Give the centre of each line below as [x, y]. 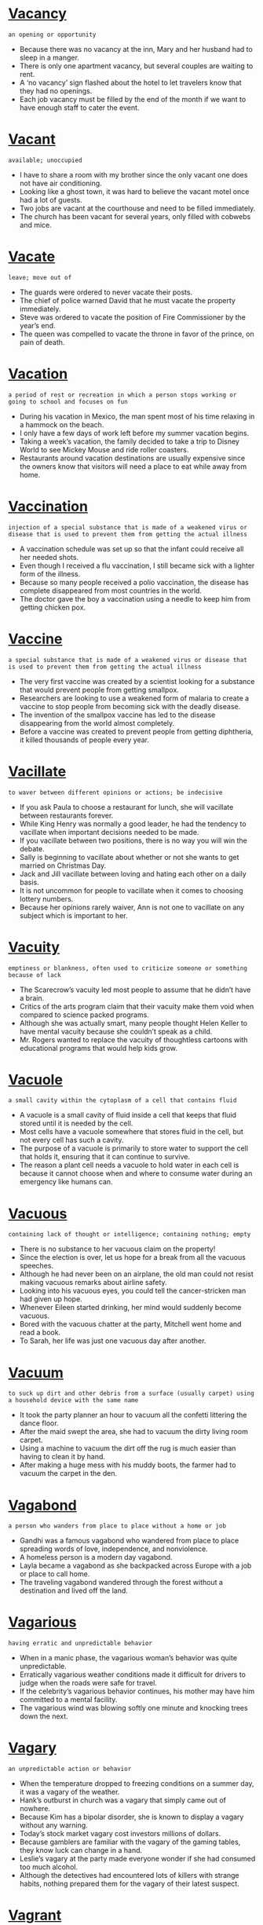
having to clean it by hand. [62, 1457]
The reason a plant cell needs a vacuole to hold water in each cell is [129, 1165]
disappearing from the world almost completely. [97, 723]
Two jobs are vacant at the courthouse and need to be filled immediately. [137, 208]
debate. [32, 848]
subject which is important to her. [73, 915]
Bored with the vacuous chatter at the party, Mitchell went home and [130, 1324]
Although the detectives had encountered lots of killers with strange [129, 1876]
